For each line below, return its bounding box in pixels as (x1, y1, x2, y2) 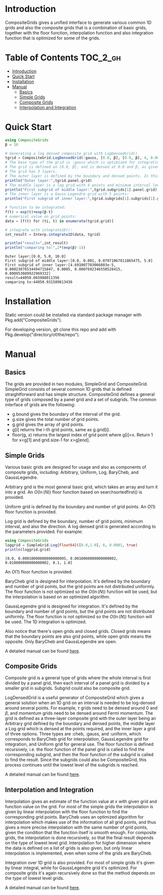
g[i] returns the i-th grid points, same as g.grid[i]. (12, 427, 110, 433)
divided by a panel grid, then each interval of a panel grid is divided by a (5, 680, 149, 686)
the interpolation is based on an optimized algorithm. (5, 593, 111, 600)
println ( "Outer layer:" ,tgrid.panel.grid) (5, 178, 92, 183)
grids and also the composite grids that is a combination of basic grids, (5, 24, 147, 30)
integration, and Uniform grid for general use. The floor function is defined (5, 742, 154, 747)
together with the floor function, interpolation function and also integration (5, 30, 154, 36)
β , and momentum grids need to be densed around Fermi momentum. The (5, 710, 153, 716)
